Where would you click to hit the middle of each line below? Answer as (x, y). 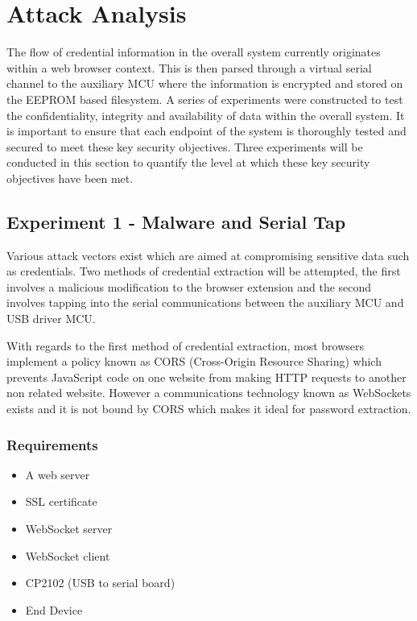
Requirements (52, 444)
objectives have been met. (70, 178)
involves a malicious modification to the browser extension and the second (189, 286)
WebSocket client (68, 555)
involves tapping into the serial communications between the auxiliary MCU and (205, 302)
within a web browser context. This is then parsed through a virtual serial (189, 67)
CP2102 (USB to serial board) (100, 583)
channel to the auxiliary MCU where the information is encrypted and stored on (205, 83)
